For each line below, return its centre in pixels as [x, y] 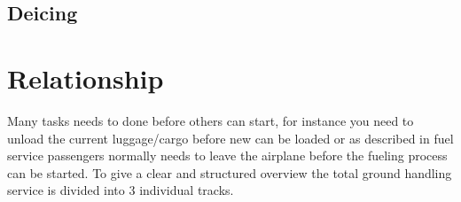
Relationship [86, 78]
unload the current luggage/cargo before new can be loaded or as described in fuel [230, 138]
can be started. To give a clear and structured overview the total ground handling [230, 172]
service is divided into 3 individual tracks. [121, 190]
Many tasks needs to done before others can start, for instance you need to [211, 120]
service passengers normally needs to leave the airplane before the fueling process [227, 155]
